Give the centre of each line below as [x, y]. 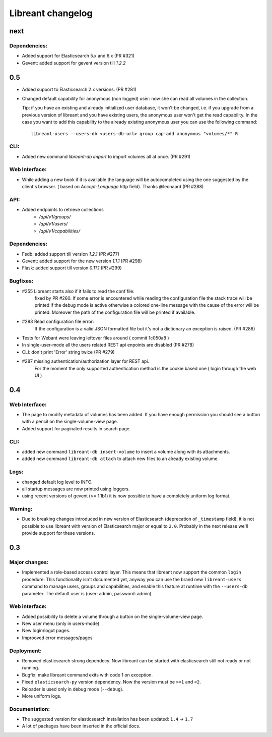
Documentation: [30, 709]
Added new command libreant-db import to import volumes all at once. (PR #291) [106, 156]
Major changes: [29, 562]
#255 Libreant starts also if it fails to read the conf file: [78, 291]
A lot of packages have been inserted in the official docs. [81, 726]
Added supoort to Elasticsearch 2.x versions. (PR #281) [79, 89]
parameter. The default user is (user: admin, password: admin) [87, 593]
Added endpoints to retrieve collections [63, 210]
